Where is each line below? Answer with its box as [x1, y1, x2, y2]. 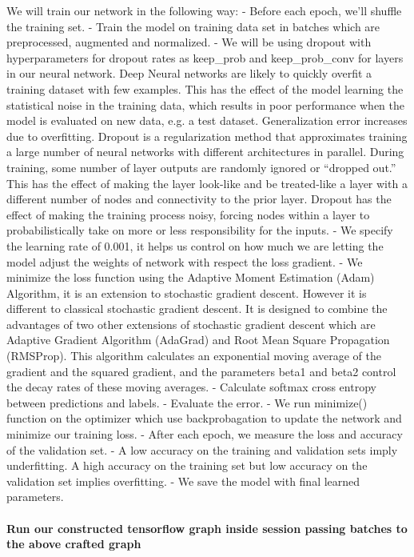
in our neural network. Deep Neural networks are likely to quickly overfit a [6, 65, 372, 82]
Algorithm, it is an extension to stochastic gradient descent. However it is [6, 284, 367, 301]
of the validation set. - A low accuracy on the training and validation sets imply [6, 441, 398, 458]
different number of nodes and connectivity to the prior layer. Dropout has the [6, 190, 392, 207]
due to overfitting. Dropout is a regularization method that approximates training [6, 127, 408, 144]
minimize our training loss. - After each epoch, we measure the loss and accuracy [6, 426, 403, 443]
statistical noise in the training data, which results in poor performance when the [6, 96, 404, 113]
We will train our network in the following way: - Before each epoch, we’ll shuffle [6, 2, 402, 18]
